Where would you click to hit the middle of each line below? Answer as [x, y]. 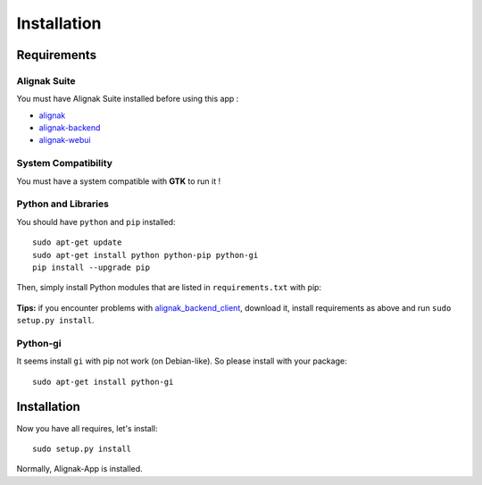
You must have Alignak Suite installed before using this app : [128, 99]
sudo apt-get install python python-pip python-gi [145, 255]
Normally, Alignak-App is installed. [79, 469]
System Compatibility [65, 163]
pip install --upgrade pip [91, 267]
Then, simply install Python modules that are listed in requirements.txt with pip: [169, 288]
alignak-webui [65, 140]
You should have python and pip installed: [96, 222]
